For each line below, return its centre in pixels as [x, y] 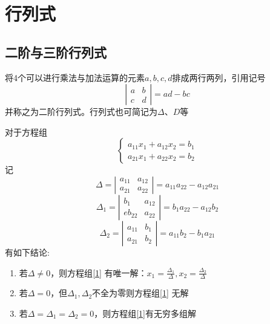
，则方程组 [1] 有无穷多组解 [145, 313]
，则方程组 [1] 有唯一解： [99, 272]
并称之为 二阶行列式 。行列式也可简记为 [81, 112]
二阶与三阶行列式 [56, 52]
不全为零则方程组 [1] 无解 [140, 293]
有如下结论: [27, 252]
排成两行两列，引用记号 [219, 77]
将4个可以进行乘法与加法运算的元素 [75, 77]
